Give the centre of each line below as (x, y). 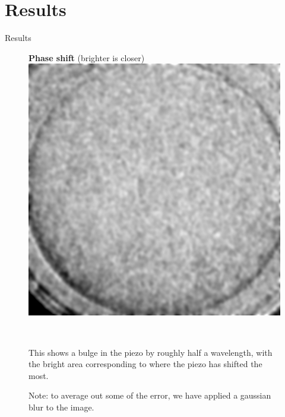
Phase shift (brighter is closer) (87, 57)
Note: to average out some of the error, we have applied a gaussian (150, 395)
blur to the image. (61, 407)
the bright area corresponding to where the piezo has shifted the (145, 364)
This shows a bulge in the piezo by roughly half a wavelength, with (151, 352)
